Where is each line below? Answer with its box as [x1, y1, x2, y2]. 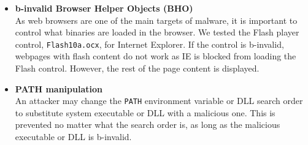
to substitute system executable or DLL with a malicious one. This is [15, 106, 275, 119]
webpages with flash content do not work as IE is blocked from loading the [15, 50, 296, 62]
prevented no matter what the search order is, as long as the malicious [15, 118, 280, 131]
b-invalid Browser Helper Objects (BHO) [15, 2, 193, 14]
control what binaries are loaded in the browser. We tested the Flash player [15, 26, 299, 39]
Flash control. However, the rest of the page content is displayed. [15, 62, 260, 75]
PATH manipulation [15, 82, 102, 95]
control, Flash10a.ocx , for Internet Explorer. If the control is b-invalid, [15, 37, 284, 50]
